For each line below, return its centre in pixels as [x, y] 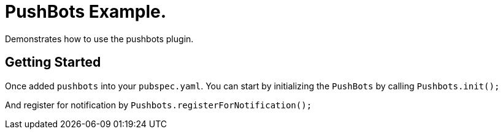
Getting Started [53, 62]
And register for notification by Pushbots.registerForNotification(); [159, 105]
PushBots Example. [86, 12]
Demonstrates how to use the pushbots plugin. [99, 39]
